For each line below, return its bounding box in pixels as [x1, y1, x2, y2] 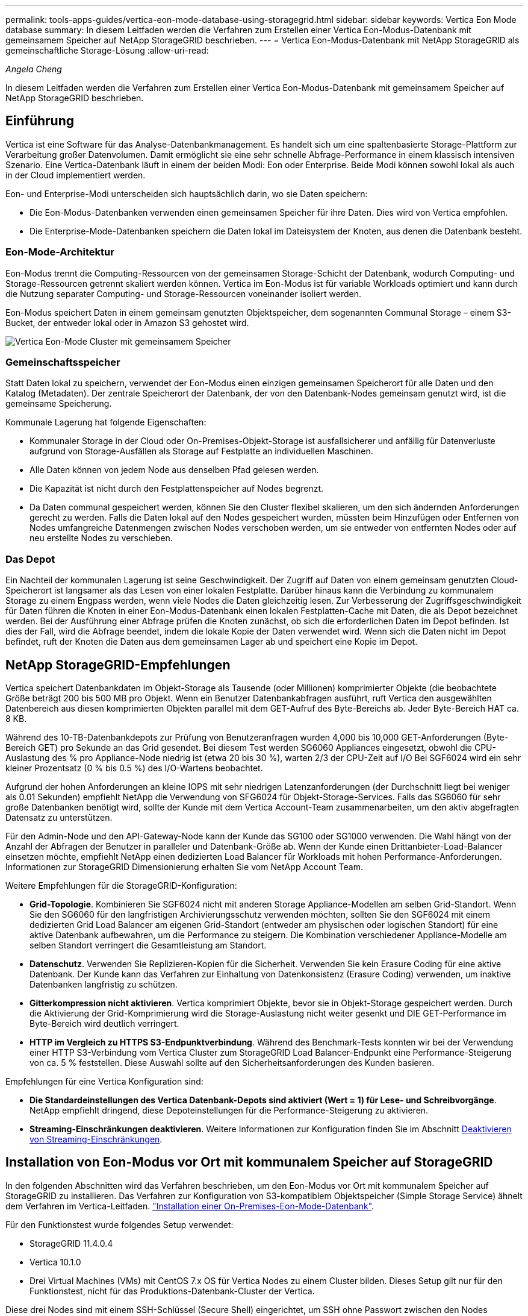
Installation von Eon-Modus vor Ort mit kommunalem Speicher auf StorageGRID [5, 1155, 493, 1170]
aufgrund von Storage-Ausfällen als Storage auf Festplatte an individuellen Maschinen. [30, 446, 373, 457]
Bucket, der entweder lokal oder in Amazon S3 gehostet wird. [5, 317, 249, 328]
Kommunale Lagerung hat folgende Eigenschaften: [5, 417, 207, 428]
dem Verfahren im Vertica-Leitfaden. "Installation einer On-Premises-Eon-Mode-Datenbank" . [5, 1200, 374, 1211]
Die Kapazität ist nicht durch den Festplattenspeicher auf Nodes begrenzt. [30, 483, 324, 494]
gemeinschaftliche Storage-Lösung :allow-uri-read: [5, 45, 209, 55]
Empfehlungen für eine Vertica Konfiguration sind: [5, 1076, 203, 1086]
